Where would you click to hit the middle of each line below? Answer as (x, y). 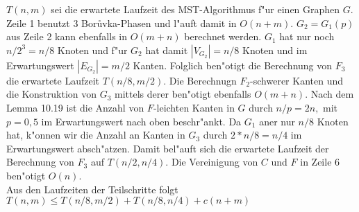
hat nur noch (307, 36)
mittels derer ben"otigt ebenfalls (183, 94)
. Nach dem (329, 94)
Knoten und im (275, 50)
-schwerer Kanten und (297, 80)
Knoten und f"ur (92, 50)
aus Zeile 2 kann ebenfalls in (67, 36)
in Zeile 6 (320, 162)
